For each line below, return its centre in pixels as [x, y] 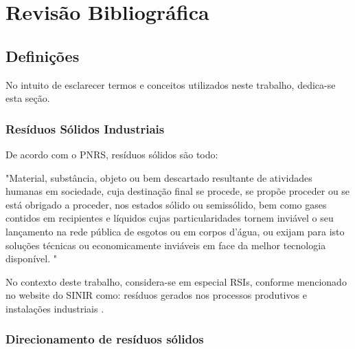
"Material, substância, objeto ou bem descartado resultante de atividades [159, 177]
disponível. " [31, 258]
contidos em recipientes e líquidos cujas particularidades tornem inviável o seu [170, 218]
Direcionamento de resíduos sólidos [105, 339]
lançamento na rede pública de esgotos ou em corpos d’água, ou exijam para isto [175, 231]
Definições [43, 55]
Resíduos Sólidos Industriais [85, 128]
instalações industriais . [55, 308]
